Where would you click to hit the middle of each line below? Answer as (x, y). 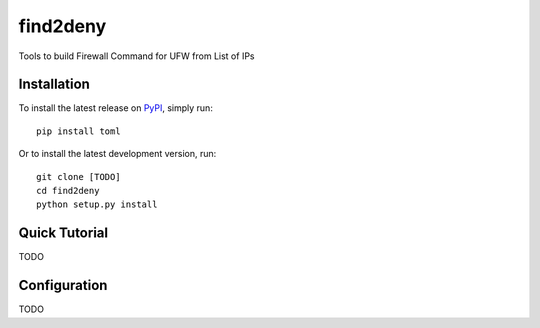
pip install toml (78, 131)
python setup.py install (97, 204)
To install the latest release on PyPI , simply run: (116, 108)
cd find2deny (68, 191)
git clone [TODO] (78, 176)
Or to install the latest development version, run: (117, 154)
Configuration (63, 285)
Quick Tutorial (63, 233)
